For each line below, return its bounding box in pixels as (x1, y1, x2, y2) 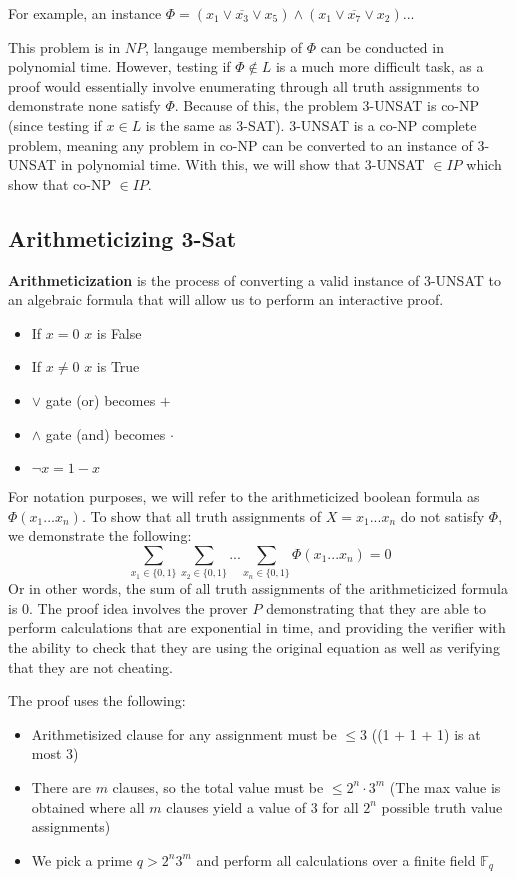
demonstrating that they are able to (266, 597, 487, 618)
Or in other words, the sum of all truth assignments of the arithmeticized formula (8, 578, 508, 599)
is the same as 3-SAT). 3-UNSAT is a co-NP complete (145, 114, 477, 135)
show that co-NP (8, 173, 111, 194)
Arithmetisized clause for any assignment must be (31, 723, 337, 744)
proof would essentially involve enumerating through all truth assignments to (8, 75, 480, 96)
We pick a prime (31, 849, 133, 870)
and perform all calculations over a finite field (196, 849, 476, 870)
